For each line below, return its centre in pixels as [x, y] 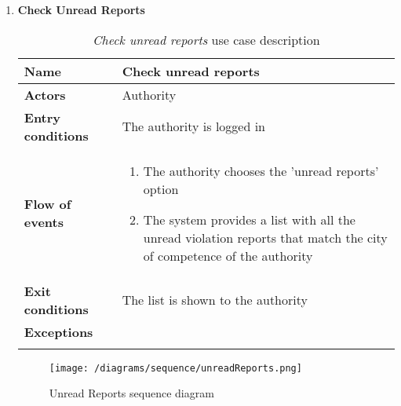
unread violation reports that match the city [265, 237]
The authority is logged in [194, 126]
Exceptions [58, 331]
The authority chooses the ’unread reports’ [261, 170]
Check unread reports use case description [206, 39]
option [161, 188]
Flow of [47, 204]
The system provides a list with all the [249, 219]
